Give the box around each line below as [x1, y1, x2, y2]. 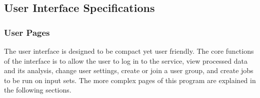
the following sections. [4, 85, 71, 95]
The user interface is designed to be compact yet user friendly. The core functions [4, 46, 254, 56]
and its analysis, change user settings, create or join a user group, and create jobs [4, 65, 253, 76]
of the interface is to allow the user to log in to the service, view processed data [4, 55, 247, 66]
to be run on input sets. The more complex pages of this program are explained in [4, 75, 256, 85]
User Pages [4, 26, 50, 38]
